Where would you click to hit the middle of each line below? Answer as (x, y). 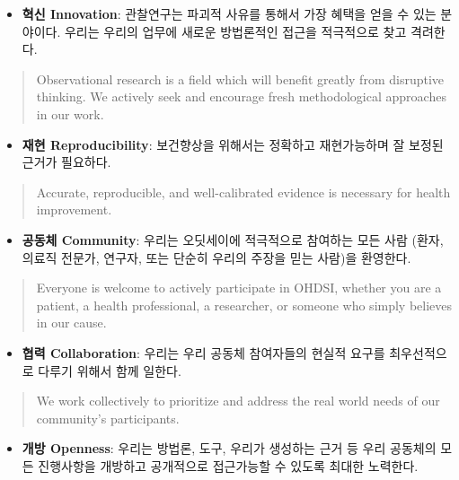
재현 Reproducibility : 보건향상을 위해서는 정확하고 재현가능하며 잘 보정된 (233, 144)
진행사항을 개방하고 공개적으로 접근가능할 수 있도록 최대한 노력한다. (228, 465)
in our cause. (71, 323)
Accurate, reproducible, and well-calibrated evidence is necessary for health (243, 192)
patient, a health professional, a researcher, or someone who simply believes (244, 305)
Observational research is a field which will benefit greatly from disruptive (240, 79)
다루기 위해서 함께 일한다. (110, 370)
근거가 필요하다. (66, 162)
